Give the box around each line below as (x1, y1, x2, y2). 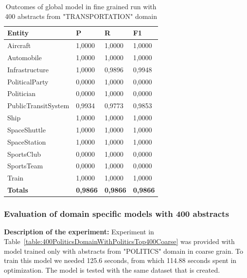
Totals (7, 185, 28, 195)
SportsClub (7, 148, 41, 159)
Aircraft (7, 40, 31, 50)
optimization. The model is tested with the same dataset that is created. (4, 264, 220, 275)
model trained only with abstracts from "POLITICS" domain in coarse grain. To (4, 245, 243, 256)
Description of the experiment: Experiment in (4, 227, 154, 237)
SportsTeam (7, 161, 43, 171)
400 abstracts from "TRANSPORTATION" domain (5, 11, 158, 21)
